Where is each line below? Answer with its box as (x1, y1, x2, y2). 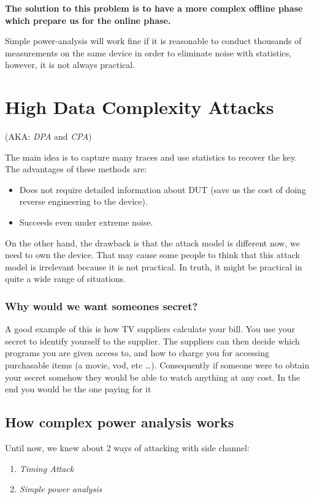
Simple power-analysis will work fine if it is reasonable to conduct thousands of (5, 34, 302, 47)
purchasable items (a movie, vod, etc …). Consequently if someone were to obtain (5, 359, 310, 371)
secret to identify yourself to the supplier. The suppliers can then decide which (5, 334, 300, 347)
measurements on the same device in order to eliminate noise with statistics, (5, 46, 292, 59)
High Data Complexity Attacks (5, 94, 274, 120)
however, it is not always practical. (5, 58, 136, 71)
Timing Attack (19, 462, 74, 474)
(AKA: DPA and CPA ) (5, 130, 92, 143)
